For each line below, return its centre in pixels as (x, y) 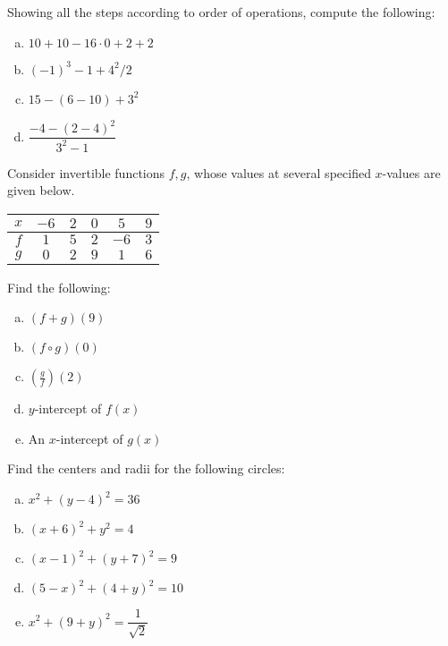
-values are (411, 172)
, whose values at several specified (279, 172)
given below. (41, 190)
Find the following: (59, 287)
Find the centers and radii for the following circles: (146, 468)
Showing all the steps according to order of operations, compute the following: (221, 12)
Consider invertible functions (86, 172)
